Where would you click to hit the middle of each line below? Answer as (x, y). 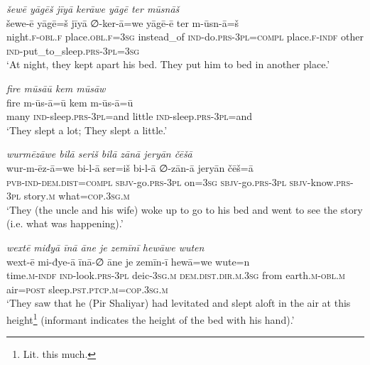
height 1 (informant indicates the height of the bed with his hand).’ (151, 318)
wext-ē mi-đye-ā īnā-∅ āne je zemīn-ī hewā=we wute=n (128, 261)
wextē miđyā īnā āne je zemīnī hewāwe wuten (105, 247)
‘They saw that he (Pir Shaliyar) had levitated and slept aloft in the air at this (179, 303)
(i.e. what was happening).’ (65, 223)
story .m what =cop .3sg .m (77, 196)
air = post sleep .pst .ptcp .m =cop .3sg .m (87, 289)
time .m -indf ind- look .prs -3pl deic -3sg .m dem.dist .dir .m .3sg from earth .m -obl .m (176, 275)
